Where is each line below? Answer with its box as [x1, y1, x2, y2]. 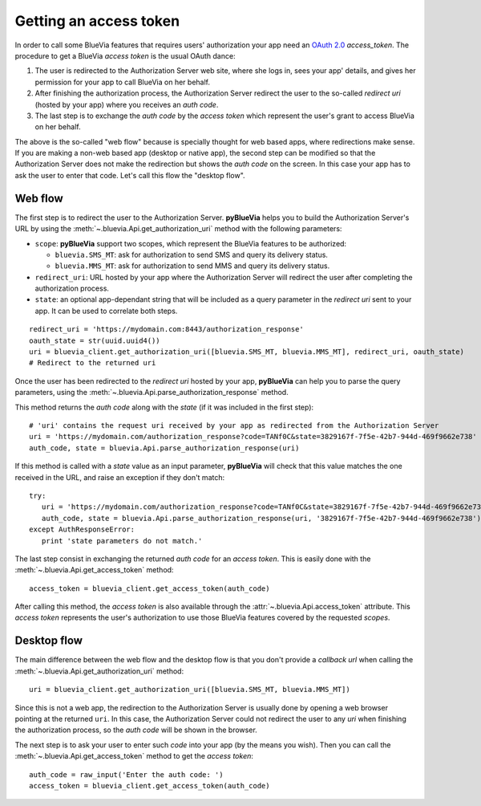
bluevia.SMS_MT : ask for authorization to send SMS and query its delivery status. [55, 250, 329, 259]
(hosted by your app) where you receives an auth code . [34, 100, 219, 109]
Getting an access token [14, 12, 180, 30]
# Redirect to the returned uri [29, 358, 156, 368]
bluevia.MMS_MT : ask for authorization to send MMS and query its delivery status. [55, 261, 330, 271]
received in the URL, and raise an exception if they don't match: [14, 472, 224, 482]
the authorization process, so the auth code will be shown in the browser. [14, 725, 258, 735]
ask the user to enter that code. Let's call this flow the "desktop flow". [14, 170, 245, 180]
